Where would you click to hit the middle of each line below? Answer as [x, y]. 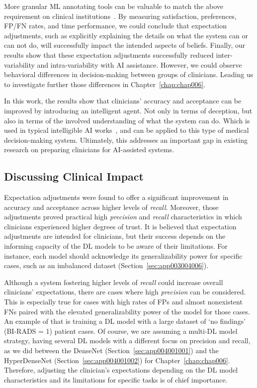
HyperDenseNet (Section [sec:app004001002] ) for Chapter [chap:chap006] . [117, 360]
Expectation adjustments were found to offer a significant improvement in [116, 197]
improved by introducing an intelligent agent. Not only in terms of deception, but [128, 110]
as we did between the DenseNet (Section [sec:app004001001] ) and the [112, 350]
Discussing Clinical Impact [74, 176]
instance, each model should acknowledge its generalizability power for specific [123, 255]
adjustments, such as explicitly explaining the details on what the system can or [126, 35]
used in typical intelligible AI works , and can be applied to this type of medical [127, 130]
